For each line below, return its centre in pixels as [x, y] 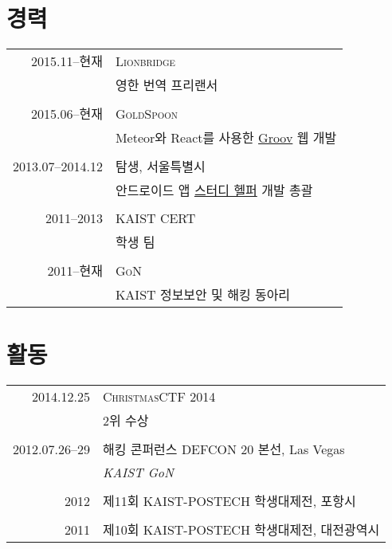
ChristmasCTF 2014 [159, 397]
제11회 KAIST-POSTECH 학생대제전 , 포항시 [229, 501]
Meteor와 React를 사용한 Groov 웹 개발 [226, 138]
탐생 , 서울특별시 [160, 167]
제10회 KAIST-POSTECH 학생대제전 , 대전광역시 [241, 530]
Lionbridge [145, 61]
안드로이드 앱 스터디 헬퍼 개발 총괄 [214, 190]
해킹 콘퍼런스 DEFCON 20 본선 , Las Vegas [223, 449]
